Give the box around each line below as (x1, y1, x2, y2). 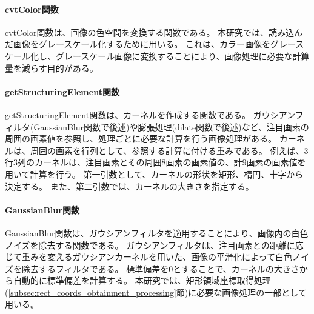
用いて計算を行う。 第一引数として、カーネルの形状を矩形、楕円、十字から (5, 167, 304, 180)
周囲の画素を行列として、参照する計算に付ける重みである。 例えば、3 (30, 144, 309, 156)
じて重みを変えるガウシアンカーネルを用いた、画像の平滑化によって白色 (5, 250, 292, 263)
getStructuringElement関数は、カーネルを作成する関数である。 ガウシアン (5, 108, 295, 121)
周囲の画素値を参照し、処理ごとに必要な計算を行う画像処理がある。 (5, 132, 276, 145)
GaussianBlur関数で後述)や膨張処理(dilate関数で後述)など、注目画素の (33, 120, 309, 133)
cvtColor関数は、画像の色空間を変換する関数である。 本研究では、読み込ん (5, 25, 303, 38)
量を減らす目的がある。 (5, 61, 98, 74)
